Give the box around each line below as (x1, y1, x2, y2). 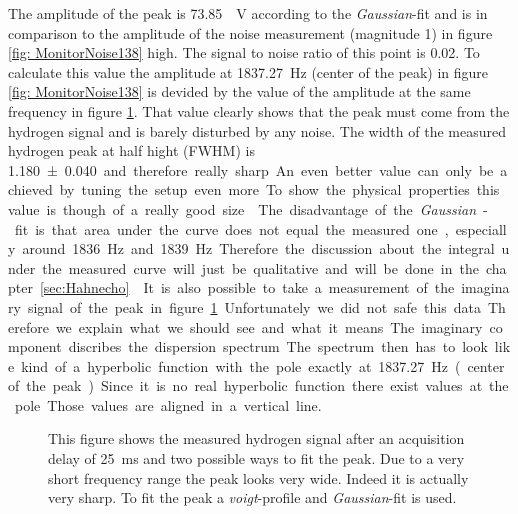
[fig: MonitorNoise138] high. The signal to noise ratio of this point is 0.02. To (8, 42, 480, 63)
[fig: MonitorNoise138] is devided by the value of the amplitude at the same (8, 81, 471, 102)
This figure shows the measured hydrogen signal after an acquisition (48, 428, 465, 449)
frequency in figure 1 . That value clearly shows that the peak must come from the (8, 100, 510, 121)
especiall (455, 218, 507, 239)
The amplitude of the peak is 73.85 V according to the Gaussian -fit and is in (8, 3, 488, 23)
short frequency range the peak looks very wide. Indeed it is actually (48, 467, 469, 488)
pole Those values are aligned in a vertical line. (14, 394, 322, 415)
